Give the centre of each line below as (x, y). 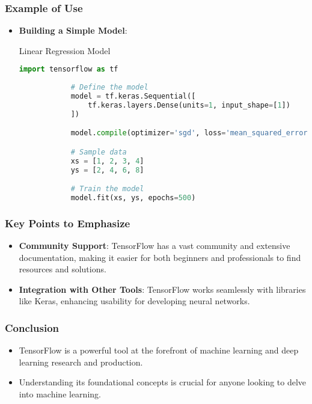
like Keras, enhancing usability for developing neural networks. (134, 301)
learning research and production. (81, 362)
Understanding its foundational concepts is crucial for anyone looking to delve (163, 382)
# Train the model (107, 189)
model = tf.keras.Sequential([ (133, 96)
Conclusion (32, 327)
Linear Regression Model (65, 50)
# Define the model (109, 87)
